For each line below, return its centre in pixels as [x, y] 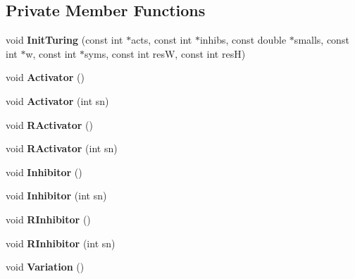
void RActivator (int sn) [62, 148]
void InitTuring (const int [64, 40]
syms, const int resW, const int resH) [165, 53]
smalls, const [322, 40]
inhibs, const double [243, 40]
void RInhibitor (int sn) [61, 243]
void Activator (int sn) [57, 100]
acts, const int [162, 40]
